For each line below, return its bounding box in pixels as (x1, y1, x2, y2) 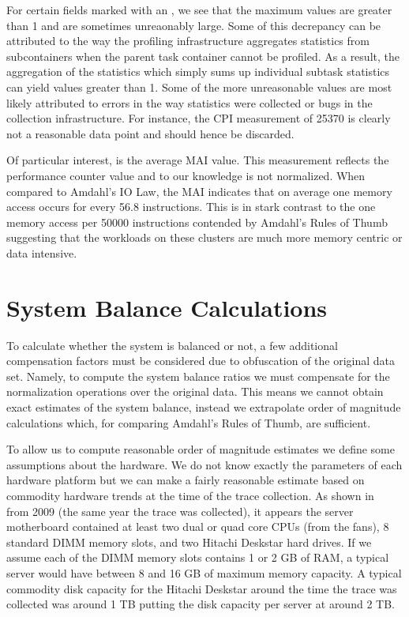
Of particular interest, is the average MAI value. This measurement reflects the (6, 152, 389, 168)
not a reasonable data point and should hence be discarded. (6, 125, 295, 141)
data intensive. (6, 244, 77, 261)
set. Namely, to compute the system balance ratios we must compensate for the (6, 367, 390, 384)
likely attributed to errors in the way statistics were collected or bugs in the (6, 94, 373, 111)
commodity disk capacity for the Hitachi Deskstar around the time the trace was (6, 580, 397, 596)
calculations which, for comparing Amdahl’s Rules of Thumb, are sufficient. (6, 414, 371, 431)
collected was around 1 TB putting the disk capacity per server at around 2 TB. (6, 596, 395, 612)
